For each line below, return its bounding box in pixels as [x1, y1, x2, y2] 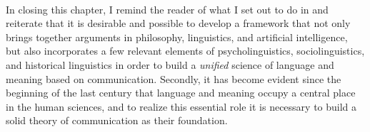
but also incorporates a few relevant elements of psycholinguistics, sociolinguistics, [6, 43, 365, 58]
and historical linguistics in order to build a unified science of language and [6, 57, 334, 72]
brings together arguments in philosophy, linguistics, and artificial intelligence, [6, 29, 348, 44]
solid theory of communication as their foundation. [6, 113, 228, 128]
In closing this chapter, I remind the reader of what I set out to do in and [6, 1, 329, 16]
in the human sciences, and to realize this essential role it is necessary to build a [6, 99, 357, 114]
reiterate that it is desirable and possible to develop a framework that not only [6, 16, 351, 31]
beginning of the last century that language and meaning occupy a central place [6, 85, 356, 100]
